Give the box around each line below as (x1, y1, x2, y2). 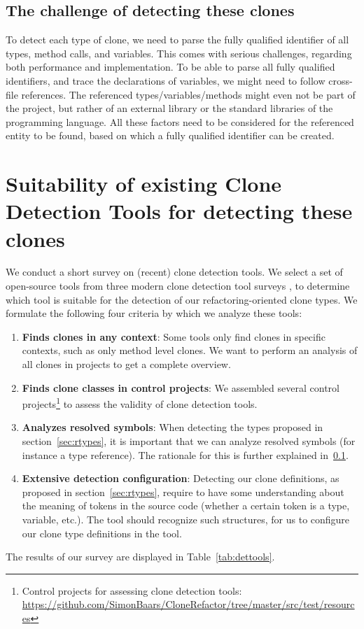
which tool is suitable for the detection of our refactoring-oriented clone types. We (6, 292, 358, 306)
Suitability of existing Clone (6, 169, 282, 198)
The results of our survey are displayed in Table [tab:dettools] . (6, 549, 275, 564)
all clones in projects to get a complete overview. (22, 357, 231, 372)
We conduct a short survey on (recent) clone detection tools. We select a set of (6, 264, 343, 279)
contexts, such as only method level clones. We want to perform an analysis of (22, 343, 358, 358)
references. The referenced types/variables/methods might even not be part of (21, 87, 356, 101)
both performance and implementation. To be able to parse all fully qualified (6, 59, 335, 74)
